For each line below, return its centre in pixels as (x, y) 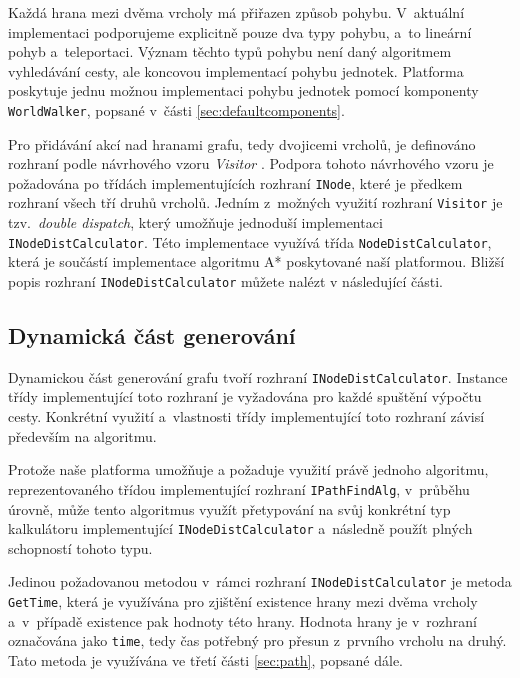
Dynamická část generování (152, 335)
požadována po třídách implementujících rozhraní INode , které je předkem (235, 182)
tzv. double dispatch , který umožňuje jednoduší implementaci (195, 222)
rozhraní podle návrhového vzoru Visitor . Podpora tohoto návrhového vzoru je (251, 163)
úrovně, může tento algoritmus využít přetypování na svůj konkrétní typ (229, 508)
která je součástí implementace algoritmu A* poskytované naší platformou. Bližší (256, 261)
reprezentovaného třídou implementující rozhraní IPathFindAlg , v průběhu (239, 488)
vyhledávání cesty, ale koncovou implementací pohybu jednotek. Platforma (236, 70)
